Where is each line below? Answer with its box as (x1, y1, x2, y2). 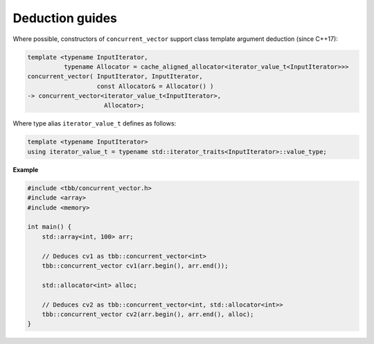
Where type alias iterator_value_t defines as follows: (12, 119, 177, 128)
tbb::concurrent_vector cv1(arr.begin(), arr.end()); (42, 261, 229, 270)
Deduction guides (12, 10, 118, 26)
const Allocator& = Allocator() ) (96, 82, 214, 90)
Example (12, 165, 39, 173)
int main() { (27, 223, 72, 231)
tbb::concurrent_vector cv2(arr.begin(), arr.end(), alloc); (42, 310, 254, 318)
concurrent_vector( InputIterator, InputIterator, (27, 73, 204, 80)
